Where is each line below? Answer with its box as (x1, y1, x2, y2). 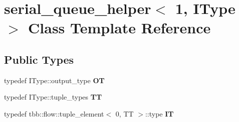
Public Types (4, 51, 74, 67)
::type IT (145, 108, 174, 119)
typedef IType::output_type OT (4, 75, 105, 85)
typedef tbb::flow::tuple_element (4, 108, 104, 119)
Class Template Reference (28, 17, 211, 38)
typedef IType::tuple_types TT (4, 92, 102, 102)
